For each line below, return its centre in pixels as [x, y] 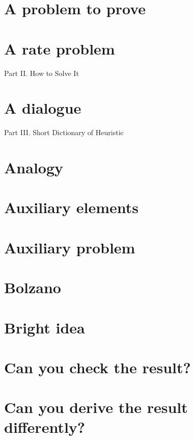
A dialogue [43, 108]
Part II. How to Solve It [41, 73]
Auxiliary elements [72, 207]
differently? [45, 427]
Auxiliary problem [70, 247]
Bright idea [45, 327]
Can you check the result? [98, 367]
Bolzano [33, 287]
